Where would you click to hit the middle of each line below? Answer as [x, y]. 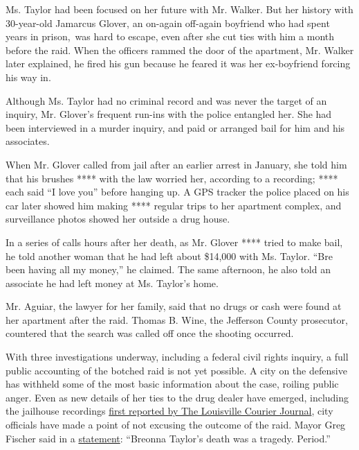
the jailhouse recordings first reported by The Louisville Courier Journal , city [169, 411]
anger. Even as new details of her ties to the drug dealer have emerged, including [177, 397]
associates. [28, 141]
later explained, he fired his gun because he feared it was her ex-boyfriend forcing [178, 63]
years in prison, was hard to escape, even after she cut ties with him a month [170, 36]
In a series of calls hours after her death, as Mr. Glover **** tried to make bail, [174, 242]
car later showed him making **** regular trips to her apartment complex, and [174, 205]
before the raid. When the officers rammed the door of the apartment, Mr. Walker [180, 50]
